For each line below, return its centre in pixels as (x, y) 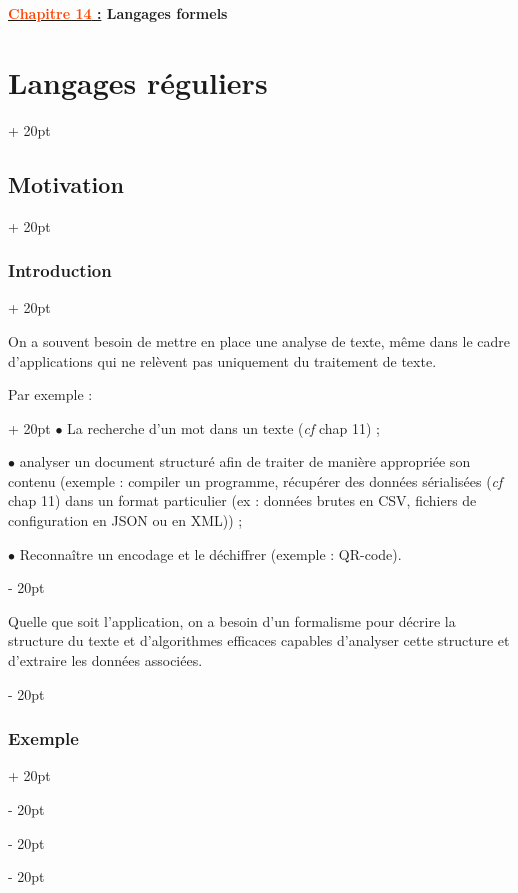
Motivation (66, 183)
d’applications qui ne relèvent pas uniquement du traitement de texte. (222, 360)
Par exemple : (50, 394)
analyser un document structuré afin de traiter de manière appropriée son (245, 461)
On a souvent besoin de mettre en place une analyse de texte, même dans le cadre (259, 340)
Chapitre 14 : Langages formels (118, 13)
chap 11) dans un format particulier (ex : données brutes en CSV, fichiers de (242, 500)
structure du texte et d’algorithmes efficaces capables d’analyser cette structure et (259, 640)
